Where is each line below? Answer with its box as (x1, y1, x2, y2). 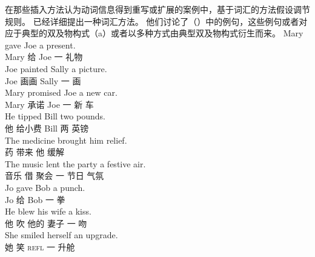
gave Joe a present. (5, 38, 76, 51)
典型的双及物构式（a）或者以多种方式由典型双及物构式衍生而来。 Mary (21, 27, 303, 39)
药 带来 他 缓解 (5, 145, 64, 158)
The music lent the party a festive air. (5, 157, 146, 170)
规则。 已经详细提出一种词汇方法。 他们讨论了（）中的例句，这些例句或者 (5, 15, 299, 27)
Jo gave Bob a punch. (5, 181, 85, 193)
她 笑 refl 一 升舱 (5, 240, 75, 253)
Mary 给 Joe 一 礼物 (5, 50, 83, 63)
